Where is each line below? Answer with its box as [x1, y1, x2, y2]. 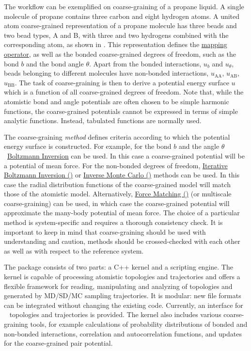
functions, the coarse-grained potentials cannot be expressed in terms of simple [4, 106, 238, 116]
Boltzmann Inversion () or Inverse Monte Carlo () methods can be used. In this [4, 170, 240, 180]
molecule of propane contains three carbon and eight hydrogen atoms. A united [4, 11, 240, 21]
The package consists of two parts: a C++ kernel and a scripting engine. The [4, 262, 233, 272]
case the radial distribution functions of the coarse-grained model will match [4, 179, 231, 189]
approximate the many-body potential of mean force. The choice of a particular [4, 207, 240, 218]
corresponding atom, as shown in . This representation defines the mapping [4, 39, 227, 49]
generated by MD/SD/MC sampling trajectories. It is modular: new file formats [4, 290, 241, 301]
